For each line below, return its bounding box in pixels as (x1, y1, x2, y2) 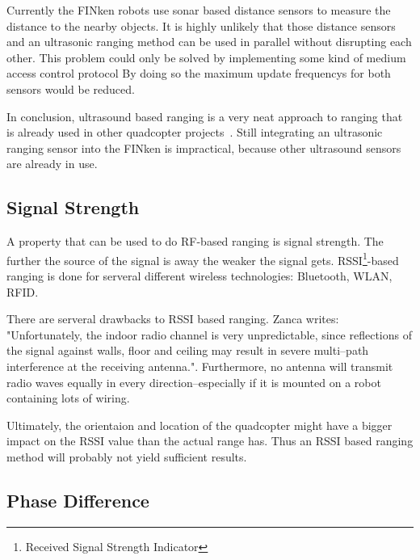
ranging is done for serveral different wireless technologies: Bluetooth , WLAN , (6, 267, 393, 284)
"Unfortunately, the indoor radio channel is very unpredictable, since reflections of (6, 326, 412, 343)
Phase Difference (6, 487, 149, 512)
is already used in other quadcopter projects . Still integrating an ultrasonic (6, 124, 383, 141)
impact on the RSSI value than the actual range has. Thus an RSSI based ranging (6, 432, 414, 449)
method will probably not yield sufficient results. (6, 448, 247, 465)
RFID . (6, 283, 39, 300)
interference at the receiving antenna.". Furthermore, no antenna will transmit (6, 357, 393, 374)
